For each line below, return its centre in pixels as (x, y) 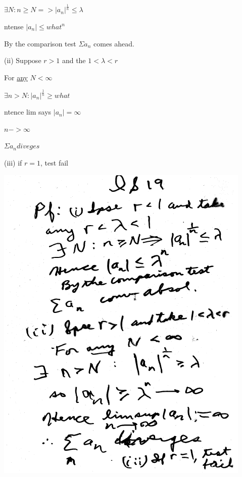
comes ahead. (114, 43)
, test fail (54, 163)
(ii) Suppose (23, 60)
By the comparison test (40, 43)
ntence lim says (28, 112)
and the (74, 60)
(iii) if (13, 163)
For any (16, 77)
